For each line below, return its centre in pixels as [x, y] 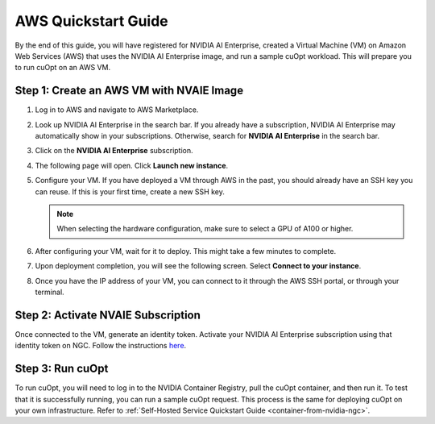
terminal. [50, 292]
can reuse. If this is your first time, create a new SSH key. [130, 191]
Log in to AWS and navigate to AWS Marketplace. [117, 110]
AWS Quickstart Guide [91, 21]
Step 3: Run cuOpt [62, 369]
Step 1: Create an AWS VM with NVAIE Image [129, 91]
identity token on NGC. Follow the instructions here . [101, 346]
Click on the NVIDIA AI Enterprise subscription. [114, 151]
